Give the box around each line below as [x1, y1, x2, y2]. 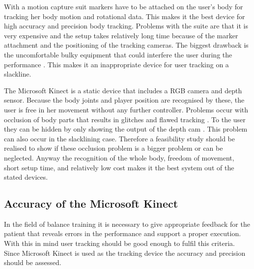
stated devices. [4, 172, 48, 182]
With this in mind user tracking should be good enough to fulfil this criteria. [4, 238, 235, 248]
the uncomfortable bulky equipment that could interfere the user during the [4, 49, 232, 59]
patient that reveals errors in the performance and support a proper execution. [4, 228, 241, 239]
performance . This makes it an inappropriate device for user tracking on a [4, 59, 229, 69]
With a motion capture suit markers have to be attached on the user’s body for [4, 1, 243, 11]
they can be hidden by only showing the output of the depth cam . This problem [4, 124, 248, 134]
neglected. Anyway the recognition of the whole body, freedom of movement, [4, 152, 234, 162]
